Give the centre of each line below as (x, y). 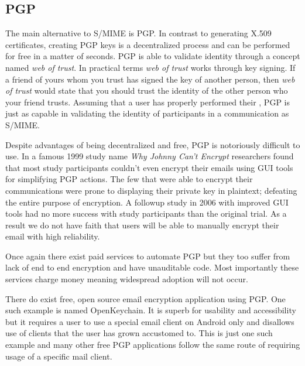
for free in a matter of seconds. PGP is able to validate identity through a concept (153, 56)
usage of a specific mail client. (59, 356)
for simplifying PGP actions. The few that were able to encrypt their (129, 179)
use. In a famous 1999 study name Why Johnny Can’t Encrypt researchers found (150, 156)
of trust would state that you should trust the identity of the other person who (147, 90)
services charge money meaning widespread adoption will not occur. (127, 279)
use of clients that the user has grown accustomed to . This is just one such (139, 333)
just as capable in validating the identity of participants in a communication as (147, 113)
